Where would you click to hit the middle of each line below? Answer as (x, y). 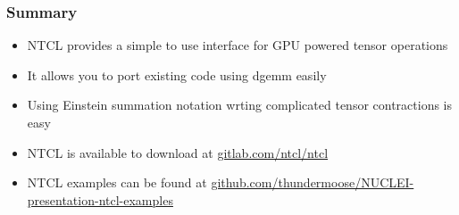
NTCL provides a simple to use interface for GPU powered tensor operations (238, 45)
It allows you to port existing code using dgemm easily (177, 74)
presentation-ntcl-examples (100, 199)
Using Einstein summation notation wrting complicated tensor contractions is (240, 105)
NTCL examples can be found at (117, 182)
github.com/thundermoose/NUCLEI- (313, 182)
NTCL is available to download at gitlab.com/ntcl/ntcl (178, 152)
